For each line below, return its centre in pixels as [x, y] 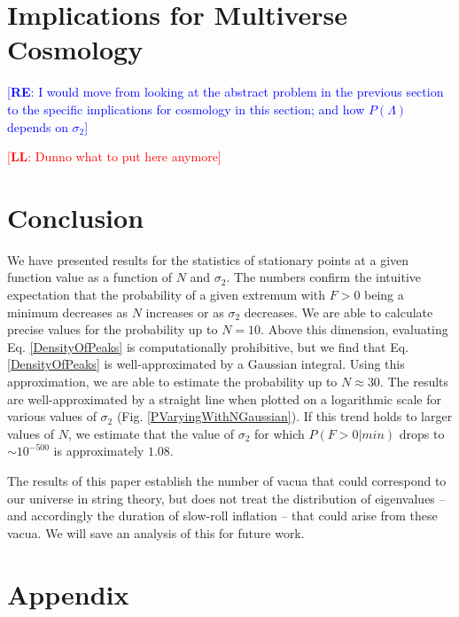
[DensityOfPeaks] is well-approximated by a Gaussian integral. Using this [206, 364]
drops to [422, 433]
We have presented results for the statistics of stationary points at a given [208, 259]
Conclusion [76, 217]
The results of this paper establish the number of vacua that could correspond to [227, 480]
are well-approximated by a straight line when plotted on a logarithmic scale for [224, 398]
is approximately [99, 451]
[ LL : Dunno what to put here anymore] [114, 156]
